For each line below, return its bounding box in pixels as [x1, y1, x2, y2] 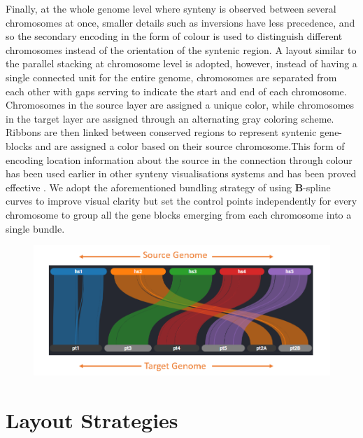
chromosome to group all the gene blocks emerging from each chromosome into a [6, 207, 352, 221]
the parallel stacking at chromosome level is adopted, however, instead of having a [6, 56, 357, 71]
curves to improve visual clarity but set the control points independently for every [6, 193, 357, 208]
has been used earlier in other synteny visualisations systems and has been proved [6, 166, 357, 181]
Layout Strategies [6, 406, 178, 434]
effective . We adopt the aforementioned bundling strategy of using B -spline [6, 179, 331, 194]
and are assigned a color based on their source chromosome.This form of [35, 138, 345, 153]
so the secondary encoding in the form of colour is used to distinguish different [6, 29, 343, 43]
